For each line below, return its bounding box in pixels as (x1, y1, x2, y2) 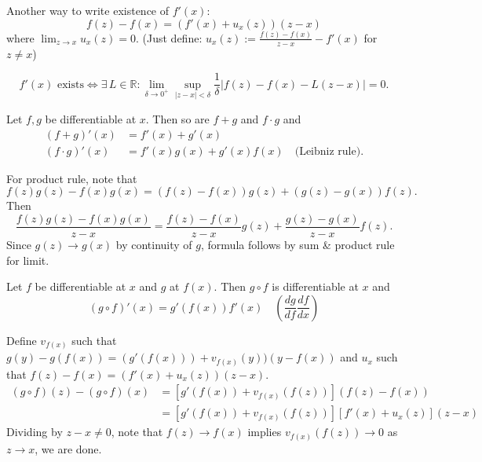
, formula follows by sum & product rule (201, 236, 395, 252)
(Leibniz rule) (294, 145, 361, 157)
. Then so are (145, 111, 210, 127)
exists (57, 79, 84, 90)
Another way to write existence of (6, 2, 170, 18)
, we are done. (35, 440, 102, 456)
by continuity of (115, 236, 192, 252)
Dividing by (6, 423, 63, 440)
